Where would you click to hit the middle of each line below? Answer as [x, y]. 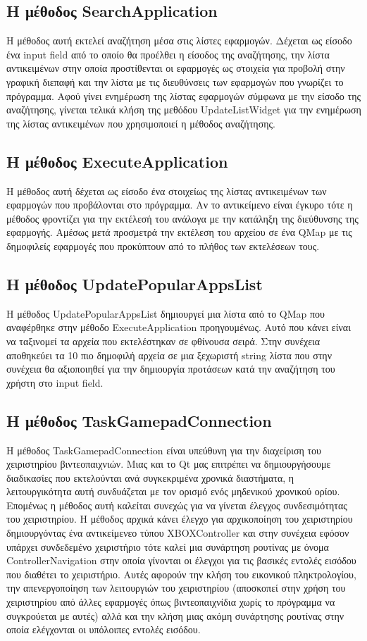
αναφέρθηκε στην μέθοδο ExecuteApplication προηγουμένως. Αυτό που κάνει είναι [179, 327]
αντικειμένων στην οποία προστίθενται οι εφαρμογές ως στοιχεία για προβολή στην [176, 68]
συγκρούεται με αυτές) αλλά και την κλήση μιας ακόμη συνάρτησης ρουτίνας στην [175, 615]
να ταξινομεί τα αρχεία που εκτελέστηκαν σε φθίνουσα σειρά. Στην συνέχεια [163, 341]
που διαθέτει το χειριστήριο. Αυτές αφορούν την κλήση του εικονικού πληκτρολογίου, [181, 574]
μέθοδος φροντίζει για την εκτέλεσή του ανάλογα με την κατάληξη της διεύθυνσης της [182, 218]
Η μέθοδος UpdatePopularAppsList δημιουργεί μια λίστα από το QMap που [166, 313]
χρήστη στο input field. [55, 382]
